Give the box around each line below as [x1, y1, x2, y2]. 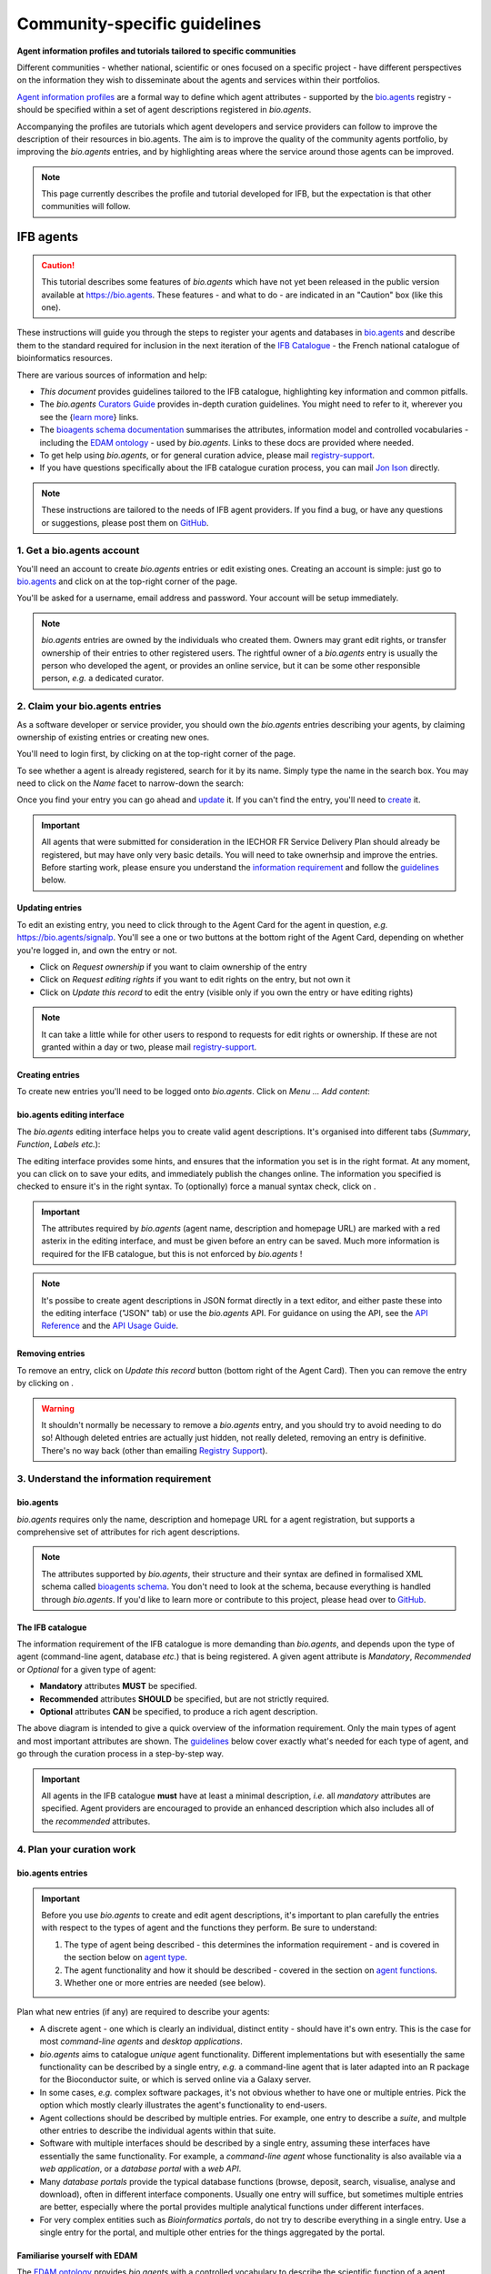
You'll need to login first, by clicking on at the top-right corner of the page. [16, 749, 296, 760]
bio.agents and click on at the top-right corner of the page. [16, 576, 238, 587]
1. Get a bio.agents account [16, 544, 140, 557]
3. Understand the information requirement [16, 1472, 212, 1484]
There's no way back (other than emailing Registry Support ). [41, 1444, 268, 1455]
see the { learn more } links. [39, 411, 139, 422]
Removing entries [16, 1348, 85, 1359]
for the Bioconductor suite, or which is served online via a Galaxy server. [39, 2074, 312, 2085]
